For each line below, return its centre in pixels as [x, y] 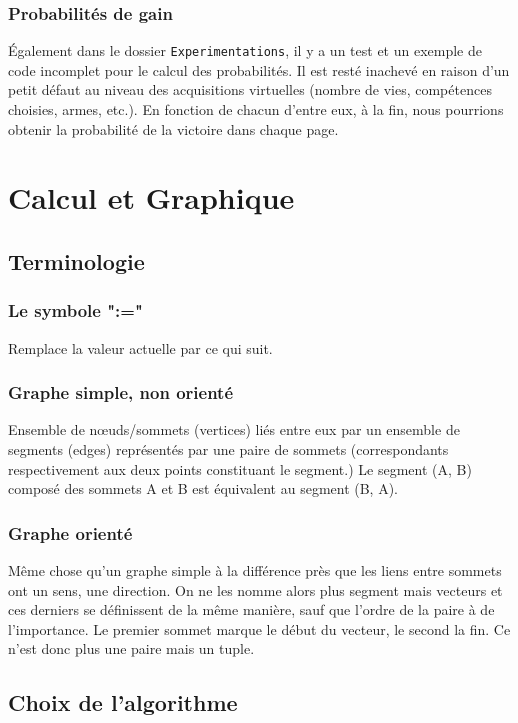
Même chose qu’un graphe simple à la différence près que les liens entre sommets [255, 570]
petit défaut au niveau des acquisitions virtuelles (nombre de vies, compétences [250, 89]
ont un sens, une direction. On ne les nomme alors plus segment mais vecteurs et [255, 589]
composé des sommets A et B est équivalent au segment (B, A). [203, 488]
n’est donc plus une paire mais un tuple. [131, 648]
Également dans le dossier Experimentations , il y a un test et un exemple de [245, 50]
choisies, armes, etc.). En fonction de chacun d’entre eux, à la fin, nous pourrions [256, 109]
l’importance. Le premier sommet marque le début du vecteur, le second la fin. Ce [259, 628]
